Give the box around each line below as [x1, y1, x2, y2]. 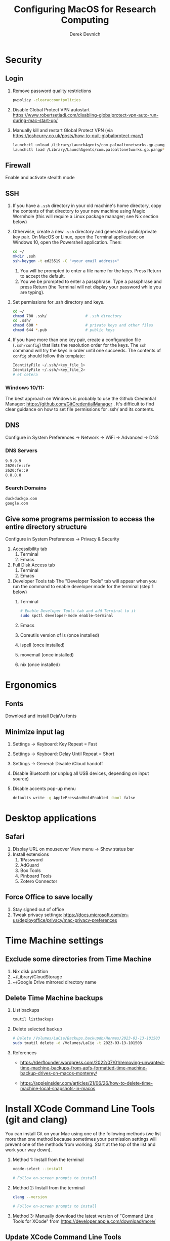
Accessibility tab [12, 546, 48, 552]
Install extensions [12, 851, 49, 857]
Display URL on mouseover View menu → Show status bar [12, 846, 134, 852]
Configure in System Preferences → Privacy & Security [5, 536, 120, 542]
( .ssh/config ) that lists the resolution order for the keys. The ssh [12, 342, 147, 348]
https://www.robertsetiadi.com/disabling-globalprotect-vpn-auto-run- [12, 112, 159, 118]
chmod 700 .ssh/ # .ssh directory [12, 313, 122, 318]
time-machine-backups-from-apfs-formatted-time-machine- [20, 1065, 148, 1071]
